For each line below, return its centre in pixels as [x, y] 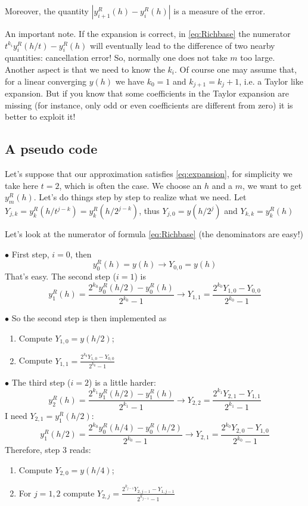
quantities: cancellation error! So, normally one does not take [116, 58]
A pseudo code [51, 149]
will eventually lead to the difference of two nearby [183, 45]
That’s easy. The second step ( [60, 276]
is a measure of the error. [220, 11]
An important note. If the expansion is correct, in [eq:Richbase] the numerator [148, 33]
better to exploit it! [40, 117]
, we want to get [272, 185]
